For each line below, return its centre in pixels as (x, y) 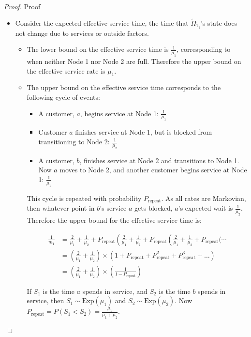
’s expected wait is (206, 208)
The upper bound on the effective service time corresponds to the (124, 87)
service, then (45, 300)
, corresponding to (204, 49)
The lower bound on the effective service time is (98, 49)
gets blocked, (154, 208)
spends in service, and (115, 291)
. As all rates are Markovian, (204, 198)
